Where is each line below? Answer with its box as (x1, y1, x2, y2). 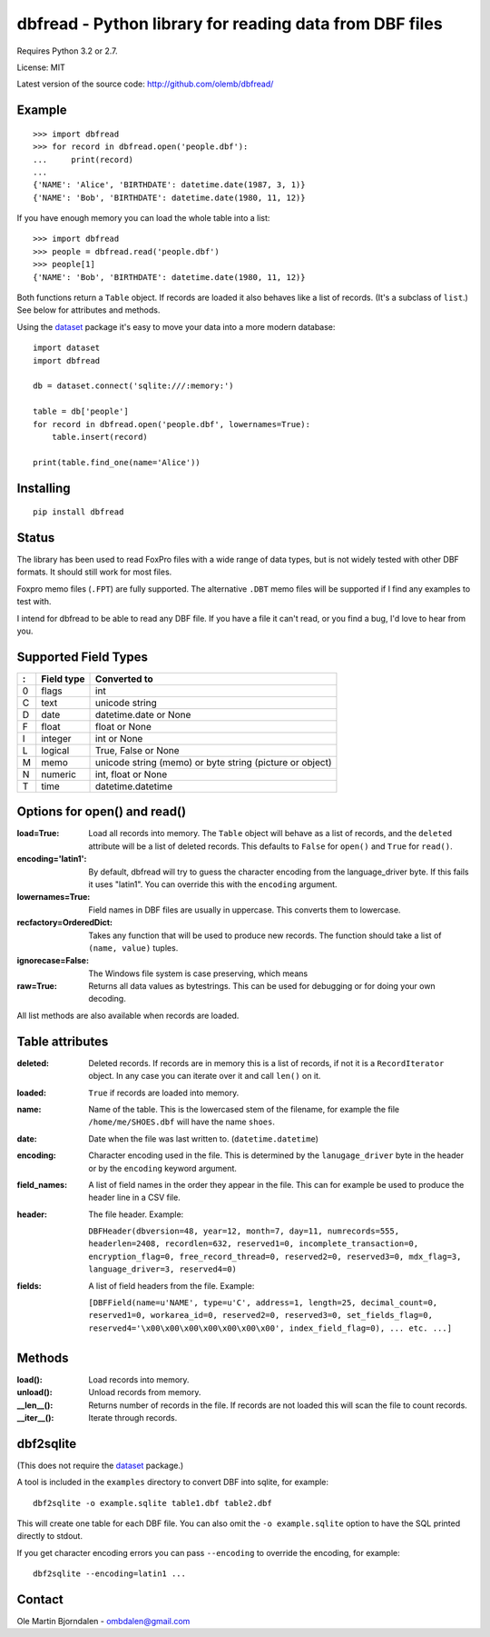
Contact (16, 1592, 64, 1607)
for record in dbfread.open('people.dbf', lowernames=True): (33, 419, 310, 429)
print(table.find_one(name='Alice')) (33, 457, 201, 467)
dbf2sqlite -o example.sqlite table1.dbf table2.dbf (33, 1498, 272, 1508)
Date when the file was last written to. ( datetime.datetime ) (88, 1133, 319, 1144)
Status (16, 530, 55, 545)
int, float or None (95, 768, 168, 781)
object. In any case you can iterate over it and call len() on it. (88, 1071, 321, 1082)
